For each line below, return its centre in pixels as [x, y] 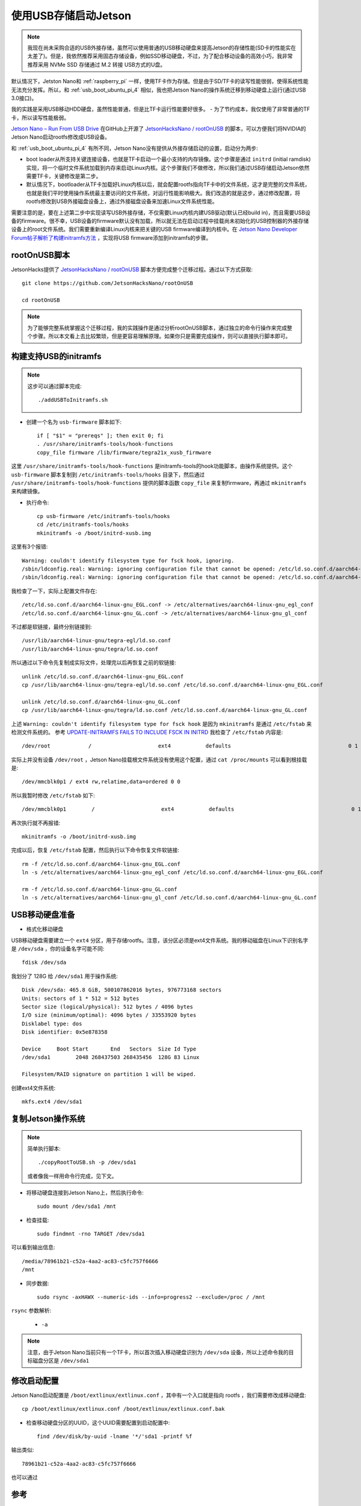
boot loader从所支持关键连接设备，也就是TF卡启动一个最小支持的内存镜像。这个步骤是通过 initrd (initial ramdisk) [168, 159]
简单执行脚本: [44, 1148]
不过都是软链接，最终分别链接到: [52, 627]
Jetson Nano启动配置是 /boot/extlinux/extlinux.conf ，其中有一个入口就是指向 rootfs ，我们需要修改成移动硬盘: [159, 1395]
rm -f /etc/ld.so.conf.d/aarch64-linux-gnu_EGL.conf [101, 864]
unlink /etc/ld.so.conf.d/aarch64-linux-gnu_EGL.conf [103, 676]
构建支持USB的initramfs [56, 356]
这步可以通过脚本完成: [55, 386]
